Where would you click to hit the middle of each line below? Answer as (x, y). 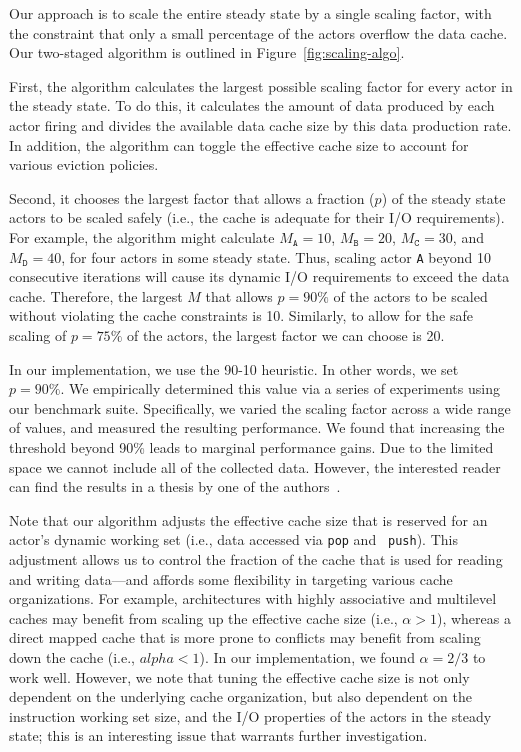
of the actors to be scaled (410, 295)
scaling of (38, 334)
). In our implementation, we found (307, 656)
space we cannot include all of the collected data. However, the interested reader (255, 466)
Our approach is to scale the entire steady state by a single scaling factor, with (250, 13)
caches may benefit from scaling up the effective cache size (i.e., (203, 617)
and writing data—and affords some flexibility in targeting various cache (231, 578)
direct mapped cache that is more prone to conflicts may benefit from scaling (245, 637)
